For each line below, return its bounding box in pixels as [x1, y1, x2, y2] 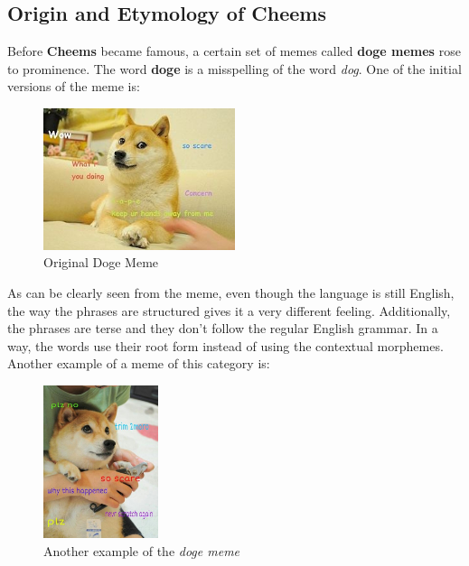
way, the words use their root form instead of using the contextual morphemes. [7, 336, 444, 355]
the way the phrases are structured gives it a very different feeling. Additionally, [7, 301, 451, 320]
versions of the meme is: [7, 77, 140, 96]
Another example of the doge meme [43, 542, 240, 560]
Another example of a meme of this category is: [7, 354, 270, 373]
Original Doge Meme [43, 253, 159, 272]
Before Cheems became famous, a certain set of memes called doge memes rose [7, 42, 461, 60]
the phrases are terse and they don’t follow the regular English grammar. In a [7, 319, 438, 338]
